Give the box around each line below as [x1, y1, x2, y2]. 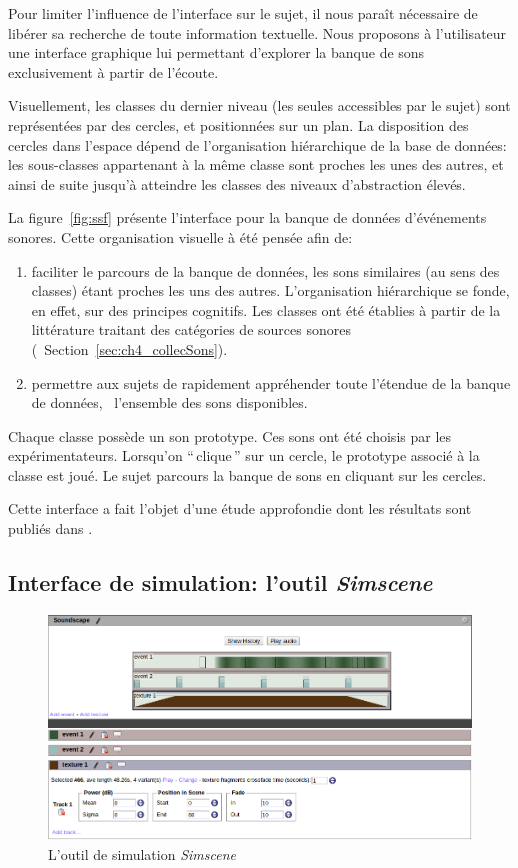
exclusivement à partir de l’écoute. [8, 61, 219, 82]
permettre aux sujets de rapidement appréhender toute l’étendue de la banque [31, 372, 511, 393]
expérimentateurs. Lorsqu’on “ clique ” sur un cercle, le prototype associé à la [8, 445, 480, 466]
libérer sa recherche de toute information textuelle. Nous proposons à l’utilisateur [8, 22, 507, 43]
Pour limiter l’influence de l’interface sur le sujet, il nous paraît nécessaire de [8, 3, 478, 23]
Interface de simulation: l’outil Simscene [8, 567, 433, 598]
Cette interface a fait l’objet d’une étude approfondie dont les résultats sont [8, 498, 472, 519]
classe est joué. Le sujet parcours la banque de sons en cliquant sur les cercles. [8, 464, 487, 485]
